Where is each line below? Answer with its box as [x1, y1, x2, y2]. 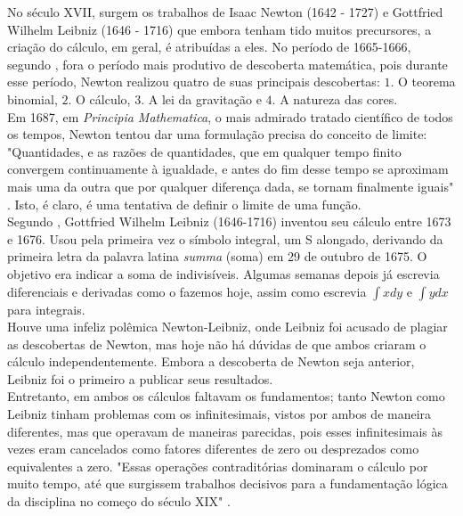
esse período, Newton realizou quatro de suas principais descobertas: [7, 72, 380, 91]
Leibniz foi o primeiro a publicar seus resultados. [7, 369, 273, 388]
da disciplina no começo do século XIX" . [7, 492, 231, 511]
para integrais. [7, 299, 85, 318]
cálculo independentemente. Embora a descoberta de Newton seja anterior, [7, 352, 415, 371]
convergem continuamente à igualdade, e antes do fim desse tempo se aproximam [7, 160, 449, 178]
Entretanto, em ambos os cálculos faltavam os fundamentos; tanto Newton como [7, 387, 445, 405]
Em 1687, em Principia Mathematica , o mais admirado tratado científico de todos [7, 107, 453, 126]
